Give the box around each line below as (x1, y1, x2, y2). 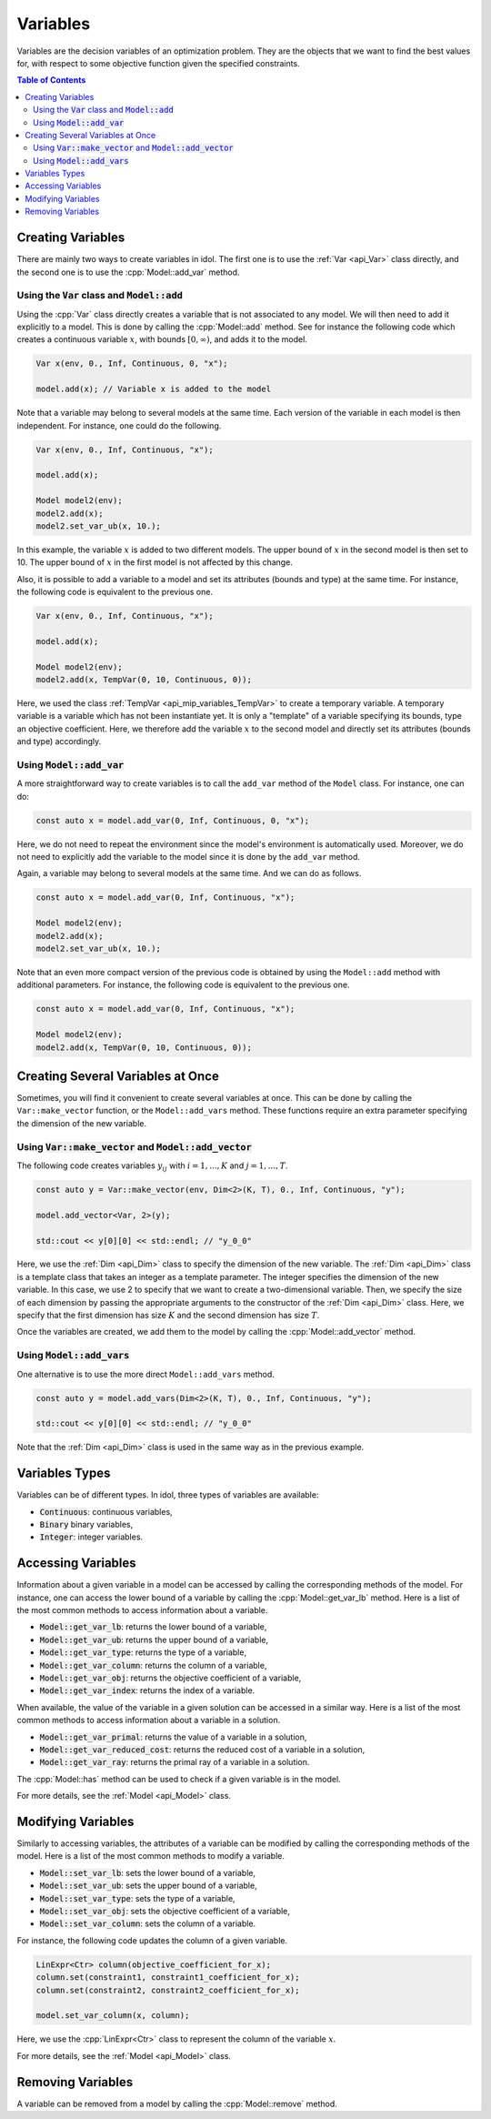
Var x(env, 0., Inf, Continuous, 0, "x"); (35, 358, 228, 368)
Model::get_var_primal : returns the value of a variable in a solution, (39, 1731, 307, 1742)
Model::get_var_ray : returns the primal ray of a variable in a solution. (39, 1757, 310, 1768)
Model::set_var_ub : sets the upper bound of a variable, (39, 1880, 258, 1892)
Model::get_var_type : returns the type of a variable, (39, 1647, 247, 1658)
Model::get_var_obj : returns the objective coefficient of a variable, (39, 1672, 302, 1683)
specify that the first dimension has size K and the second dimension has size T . (16, 1310, 320, 1321)
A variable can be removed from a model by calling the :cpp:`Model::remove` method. (16, 2098, 338, 2109)
